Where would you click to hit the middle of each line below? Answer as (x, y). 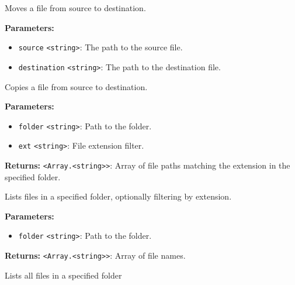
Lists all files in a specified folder (63, 275)
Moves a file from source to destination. (75, 8)
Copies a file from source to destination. (76, 86)
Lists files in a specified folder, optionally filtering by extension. (118, 196)
